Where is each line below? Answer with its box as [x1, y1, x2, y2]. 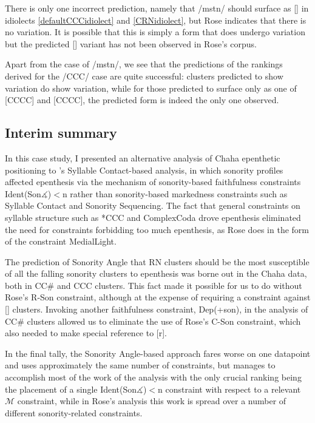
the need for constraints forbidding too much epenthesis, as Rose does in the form [5, 223, 309, 235]
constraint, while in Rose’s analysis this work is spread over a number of [17, 394, 286, 407]
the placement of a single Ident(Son [5, 382, 137, 395]
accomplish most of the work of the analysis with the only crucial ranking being [5, 371, 302, 384]
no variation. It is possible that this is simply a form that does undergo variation [5, 25, 305, 38]
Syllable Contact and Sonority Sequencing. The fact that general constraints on [5, 199, 300, 212]
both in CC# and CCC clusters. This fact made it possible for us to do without [5, 279, 302, 291]
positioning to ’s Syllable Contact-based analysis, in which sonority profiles [5, 163, 283, 176]
